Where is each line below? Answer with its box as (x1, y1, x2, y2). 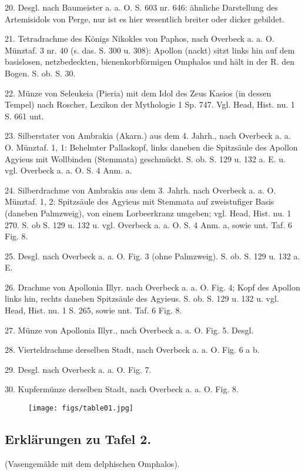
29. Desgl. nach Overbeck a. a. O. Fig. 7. (5, 363, 152, 375)
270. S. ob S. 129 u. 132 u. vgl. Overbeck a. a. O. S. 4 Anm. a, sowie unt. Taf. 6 (5, 218, 292, 231)
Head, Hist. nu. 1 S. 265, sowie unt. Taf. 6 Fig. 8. (5, 304, 182, 316)
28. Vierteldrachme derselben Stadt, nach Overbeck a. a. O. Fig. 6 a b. (5, 343, 260, 356)
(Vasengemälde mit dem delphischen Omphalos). (5, 457, 180, 469)
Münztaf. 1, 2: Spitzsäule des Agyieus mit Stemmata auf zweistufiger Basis (5, 195, 274, 208)
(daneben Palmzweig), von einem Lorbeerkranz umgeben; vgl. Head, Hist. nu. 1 (5, 206, 291, 219)
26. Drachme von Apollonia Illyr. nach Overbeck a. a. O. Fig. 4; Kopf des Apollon (5, 281, 300, 293)
